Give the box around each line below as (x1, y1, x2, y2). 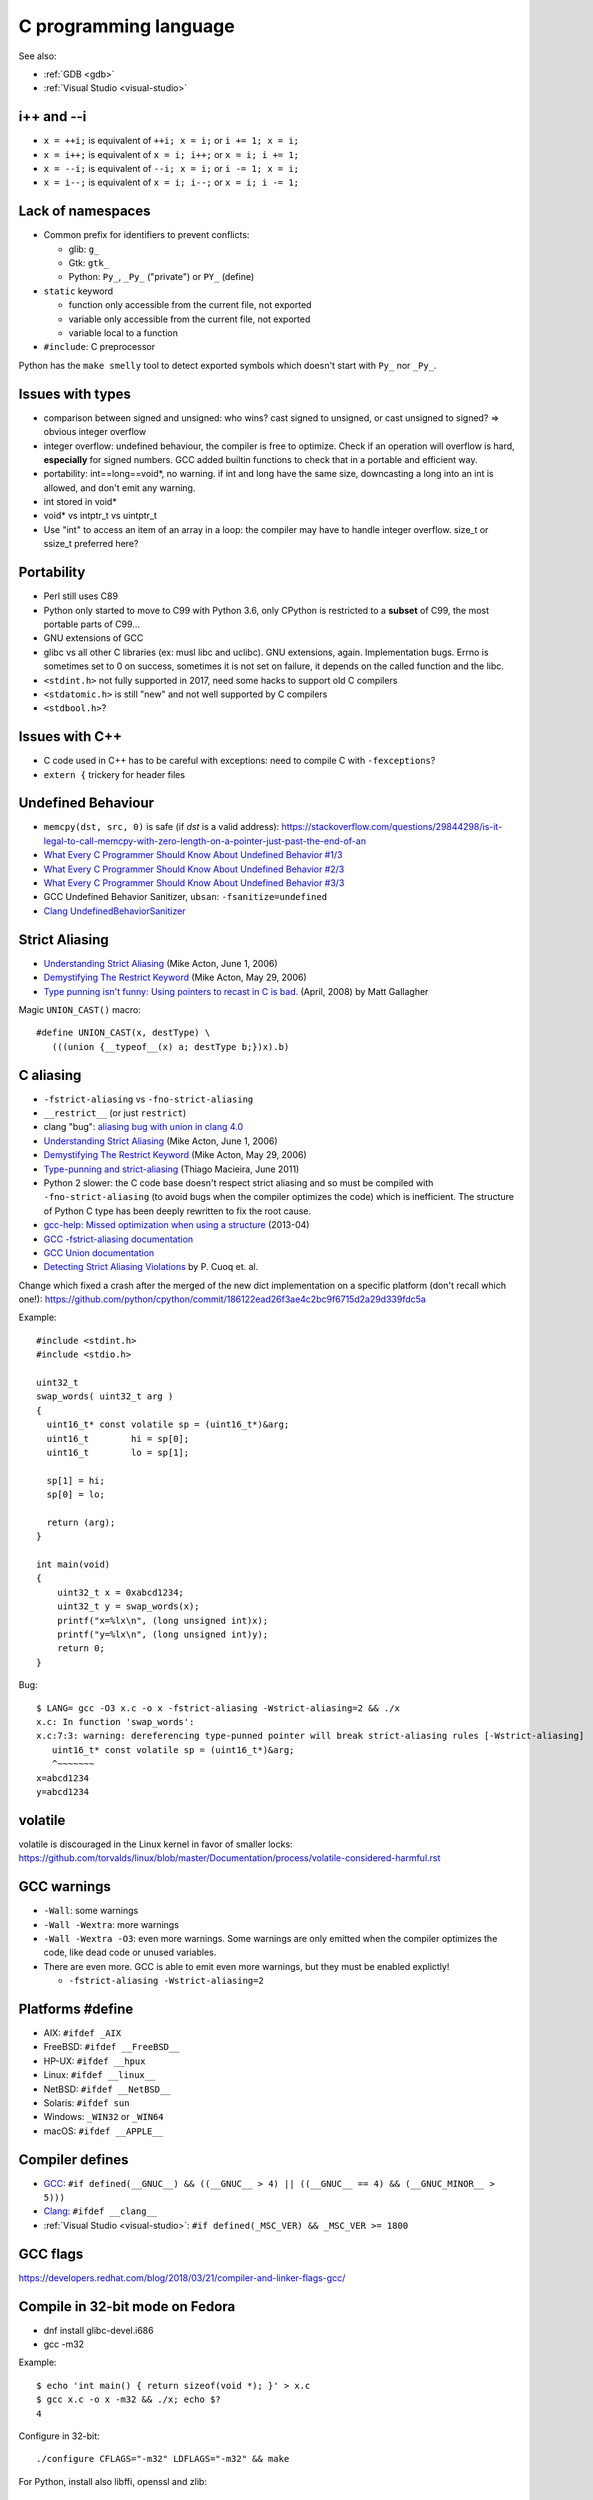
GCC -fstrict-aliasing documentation (43, 1233, 194, 1245)
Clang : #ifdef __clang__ (43, 2205, 158, 2217)
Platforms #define (18, 2000, 134, 2017)
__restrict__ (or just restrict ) (43, 1106, 187, 1119)
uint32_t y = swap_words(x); (56, 1601, 200, 1612)
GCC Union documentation (43, 1246, 155, 1259)
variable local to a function (68, 327, 179, 339)
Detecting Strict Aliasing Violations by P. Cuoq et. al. (43, 1261, 259, 1273)
